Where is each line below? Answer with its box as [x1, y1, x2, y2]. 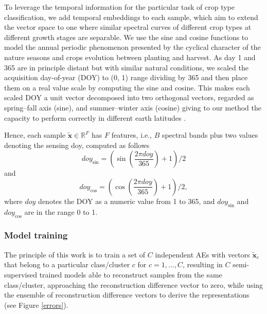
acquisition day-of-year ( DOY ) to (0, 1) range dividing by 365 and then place [4, 72, 248, 83]
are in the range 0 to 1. [24, 206, 98, 217]
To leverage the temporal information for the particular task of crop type [4, 2, 235, 12]
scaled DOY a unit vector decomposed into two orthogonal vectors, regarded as [4, 92, 254, 103]
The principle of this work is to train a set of [4, 249, 146, 260]
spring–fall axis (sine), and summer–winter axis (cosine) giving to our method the [4, 102, 261, 113]
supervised [4, 269, 37, 280]
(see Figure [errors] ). [4, 299, 68, 310]
